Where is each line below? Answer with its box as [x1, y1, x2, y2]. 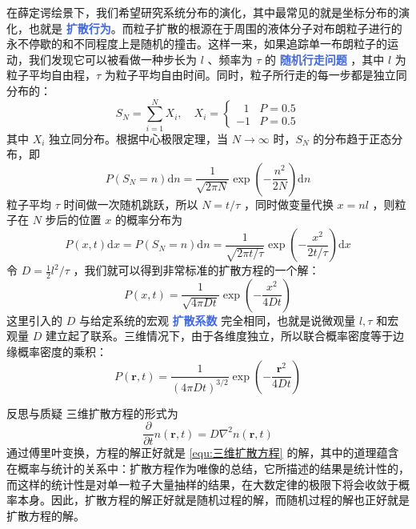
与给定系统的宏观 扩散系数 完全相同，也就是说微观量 [78, 311, 356, 328]
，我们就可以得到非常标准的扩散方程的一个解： [73, 262, 320, 279]
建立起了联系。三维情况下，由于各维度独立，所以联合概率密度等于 [45, 327, 393, 344]
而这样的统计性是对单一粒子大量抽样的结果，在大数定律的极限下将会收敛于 [6, 475, 398, 492]
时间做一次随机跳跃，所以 [63, 195, 198, 212]
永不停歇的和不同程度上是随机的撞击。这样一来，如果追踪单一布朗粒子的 [6, 35, 387, 52]
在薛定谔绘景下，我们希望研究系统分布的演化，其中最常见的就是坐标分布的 [6, 4, 398, 20]
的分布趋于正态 [313, 130, 392, 146]
